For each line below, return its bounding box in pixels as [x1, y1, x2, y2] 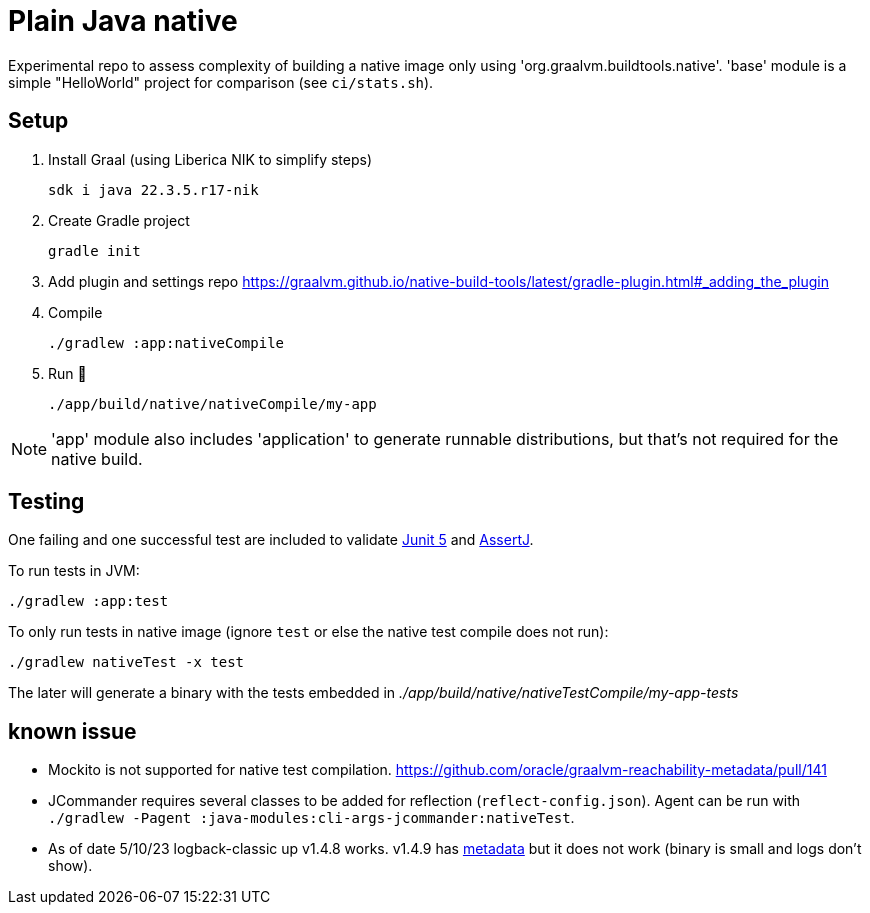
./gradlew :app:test [8, 593, 169, 610]
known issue [8, 718, 137, 744]
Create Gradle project [48, 211, 190, 229]
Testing [8, 489, 85, 515]
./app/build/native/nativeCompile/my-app [48, 395, 377, 412]
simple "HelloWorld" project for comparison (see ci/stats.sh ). [8, 73, 434, 91]
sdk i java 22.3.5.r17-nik [48, 181, 259, 198]
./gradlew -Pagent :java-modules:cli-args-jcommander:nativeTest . [48, 809, 575, 827]
